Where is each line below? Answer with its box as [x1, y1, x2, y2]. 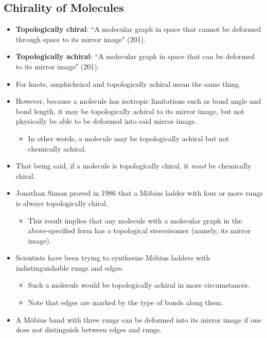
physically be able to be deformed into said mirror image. [15, 116, 197, 126]
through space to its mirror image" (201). [15, 33, 146, 44]
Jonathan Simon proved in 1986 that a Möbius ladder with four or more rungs [15, 187, 263, 198]
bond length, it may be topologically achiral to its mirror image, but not [15, 105, 244, 116]
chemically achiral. [28, 143, 86, 154]
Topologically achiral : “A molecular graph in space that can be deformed [15, 51, 255, 62]
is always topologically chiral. [15, 197, 108, 208]
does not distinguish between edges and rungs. [15, 324, 162, 335]
